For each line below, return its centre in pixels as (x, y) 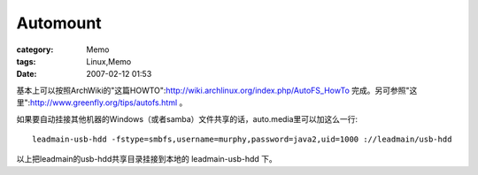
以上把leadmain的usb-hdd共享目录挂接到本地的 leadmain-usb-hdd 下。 (147, 159)
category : (35, 49)
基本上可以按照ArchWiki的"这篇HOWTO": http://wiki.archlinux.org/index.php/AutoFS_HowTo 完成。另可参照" (213, 90)
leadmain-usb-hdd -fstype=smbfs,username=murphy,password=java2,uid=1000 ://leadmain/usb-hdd (242, 139)
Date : (27, 74)
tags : (26, 61)
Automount (59, 23)
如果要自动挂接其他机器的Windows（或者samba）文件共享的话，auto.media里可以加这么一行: (187, 118)
